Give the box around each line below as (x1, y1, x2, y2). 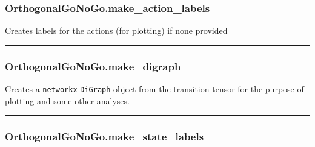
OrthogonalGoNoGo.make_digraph (5, 58, 181, 73)
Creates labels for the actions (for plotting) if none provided (5, 24, 228, 37)
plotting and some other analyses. (5, 94, 130, 107)
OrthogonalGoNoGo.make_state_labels (5, 129, 204, 144)
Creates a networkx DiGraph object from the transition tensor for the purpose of (5, 83, 304, 95)
